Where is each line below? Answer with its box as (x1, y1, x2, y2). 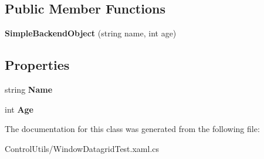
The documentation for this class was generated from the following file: (5, 123, 260, 135)
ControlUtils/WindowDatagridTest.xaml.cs (5, 142, 160, 154)
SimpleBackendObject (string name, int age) (5, 27, 177, 39)
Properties (5, 56, 70, 74)
